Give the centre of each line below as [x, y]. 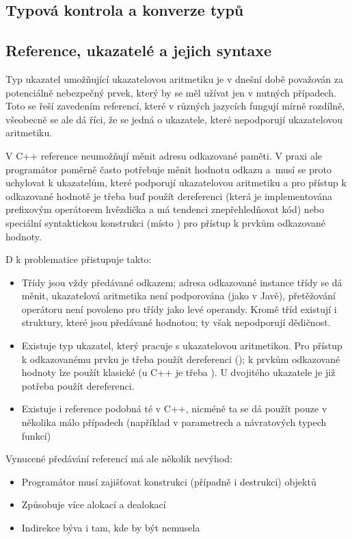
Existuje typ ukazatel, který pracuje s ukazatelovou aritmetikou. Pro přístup [182, 346]
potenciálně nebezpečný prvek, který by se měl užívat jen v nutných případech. [171, 92]
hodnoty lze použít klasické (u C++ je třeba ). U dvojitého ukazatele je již [178, 372]
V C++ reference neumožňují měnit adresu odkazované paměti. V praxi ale [164, 155]
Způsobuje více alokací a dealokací [94, 504]
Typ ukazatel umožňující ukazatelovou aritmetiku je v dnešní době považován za [175, 78]
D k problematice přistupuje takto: [79, 259]
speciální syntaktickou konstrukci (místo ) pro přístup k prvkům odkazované [166, 222]
